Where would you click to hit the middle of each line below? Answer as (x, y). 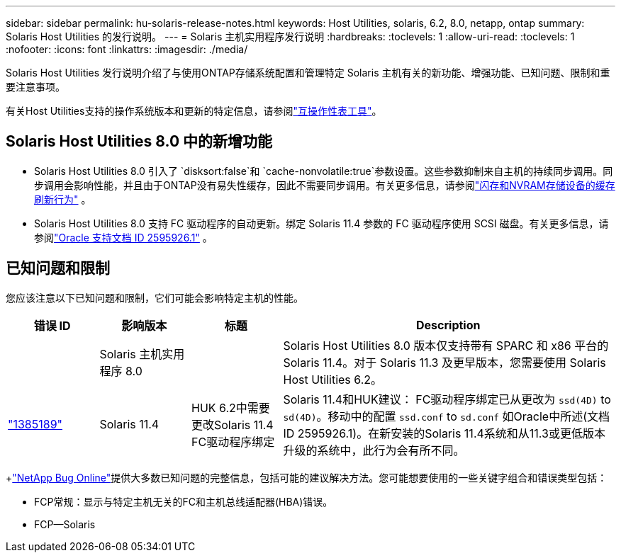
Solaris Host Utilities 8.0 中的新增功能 (139, 142)
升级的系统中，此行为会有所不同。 (374, 450)
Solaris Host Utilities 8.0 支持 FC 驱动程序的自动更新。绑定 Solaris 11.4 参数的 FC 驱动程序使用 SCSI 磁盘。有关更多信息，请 (321, 223)
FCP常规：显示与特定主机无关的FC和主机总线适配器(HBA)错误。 (184, 501)
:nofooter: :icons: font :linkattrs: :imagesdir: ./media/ (127, 49)
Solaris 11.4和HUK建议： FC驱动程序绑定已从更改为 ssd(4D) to (447, 399)
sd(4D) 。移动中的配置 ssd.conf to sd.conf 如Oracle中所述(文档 (447, 416)
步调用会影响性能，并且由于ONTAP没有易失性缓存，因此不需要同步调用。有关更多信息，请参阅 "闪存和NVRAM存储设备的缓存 (325, 185)
